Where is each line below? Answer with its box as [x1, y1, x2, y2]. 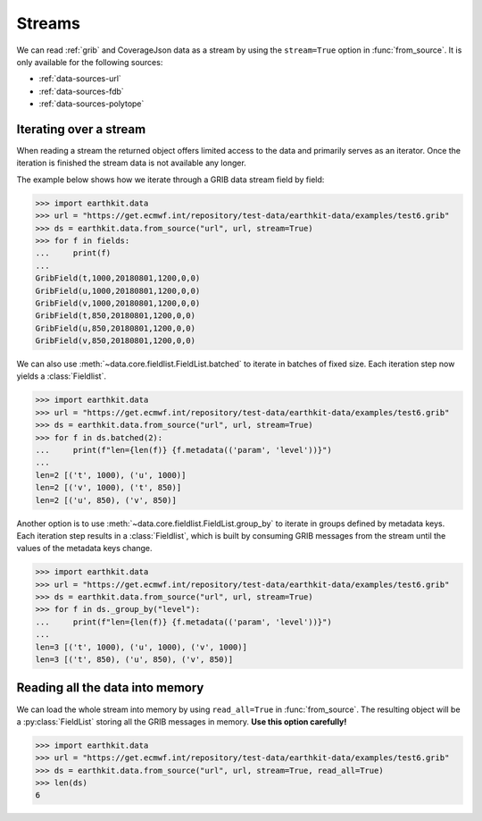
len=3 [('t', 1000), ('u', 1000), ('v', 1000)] [35, 641, 247, 652]
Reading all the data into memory [16, 680, 204, 696]
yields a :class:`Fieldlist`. [16, 371, 107, 381]
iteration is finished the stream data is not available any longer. [16, 157, 247, 169]
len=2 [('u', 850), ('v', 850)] [35, 495, 178, 505]
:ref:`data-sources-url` [38, 73, 122, 84]
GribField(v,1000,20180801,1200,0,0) [35, 297, 201, 308]
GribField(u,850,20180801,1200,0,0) [35, 323, 196, 333]
